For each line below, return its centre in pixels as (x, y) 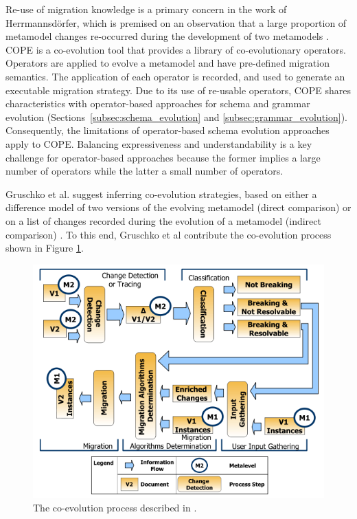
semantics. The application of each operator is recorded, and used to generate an (175, 76)
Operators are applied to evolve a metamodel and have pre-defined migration (168, 63)
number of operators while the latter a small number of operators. (145, 171)
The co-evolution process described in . (115, 508)
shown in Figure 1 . (45, 248)
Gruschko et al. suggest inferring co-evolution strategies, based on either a (161, 194)
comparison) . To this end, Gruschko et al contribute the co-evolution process (169, 234)
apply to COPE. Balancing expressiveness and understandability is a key (159, 143)
